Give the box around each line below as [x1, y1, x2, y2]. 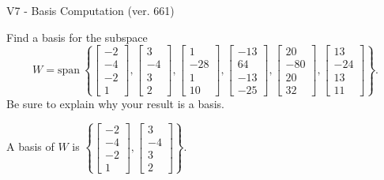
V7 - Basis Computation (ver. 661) [6, 2, 175, 18]
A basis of [6, 138, 55, 155]
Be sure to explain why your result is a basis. [6, 95, 225, 111]
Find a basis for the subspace [6, 28, 148, 45]
